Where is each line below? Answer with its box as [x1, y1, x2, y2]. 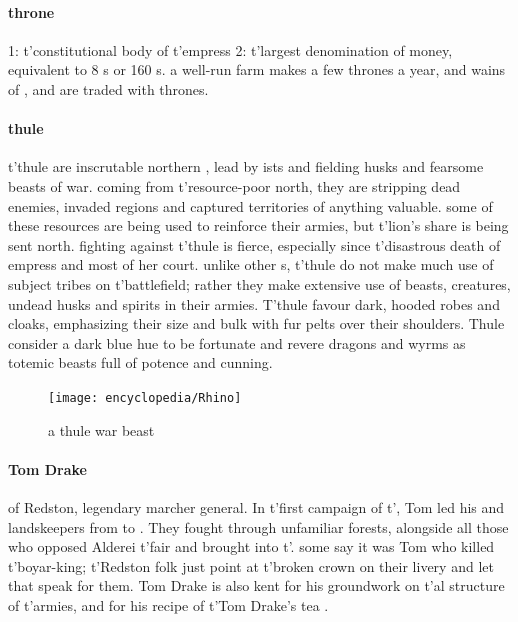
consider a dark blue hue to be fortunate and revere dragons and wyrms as [8, 332, 466, 353]
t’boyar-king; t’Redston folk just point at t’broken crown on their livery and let [8, 555, 494, 576]
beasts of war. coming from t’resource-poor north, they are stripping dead [8, 175, 461, 196]
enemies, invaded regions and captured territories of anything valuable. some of [8, 195, 493, 216]
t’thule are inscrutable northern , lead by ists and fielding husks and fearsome [8, 156, 484, 177]
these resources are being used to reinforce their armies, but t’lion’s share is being [8, 215, 509, 236]
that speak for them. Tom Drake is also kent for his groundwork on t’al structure [8, 575, 505, 596]
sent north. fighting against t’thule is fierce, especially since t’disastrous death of [8, 234, 501, 255]
